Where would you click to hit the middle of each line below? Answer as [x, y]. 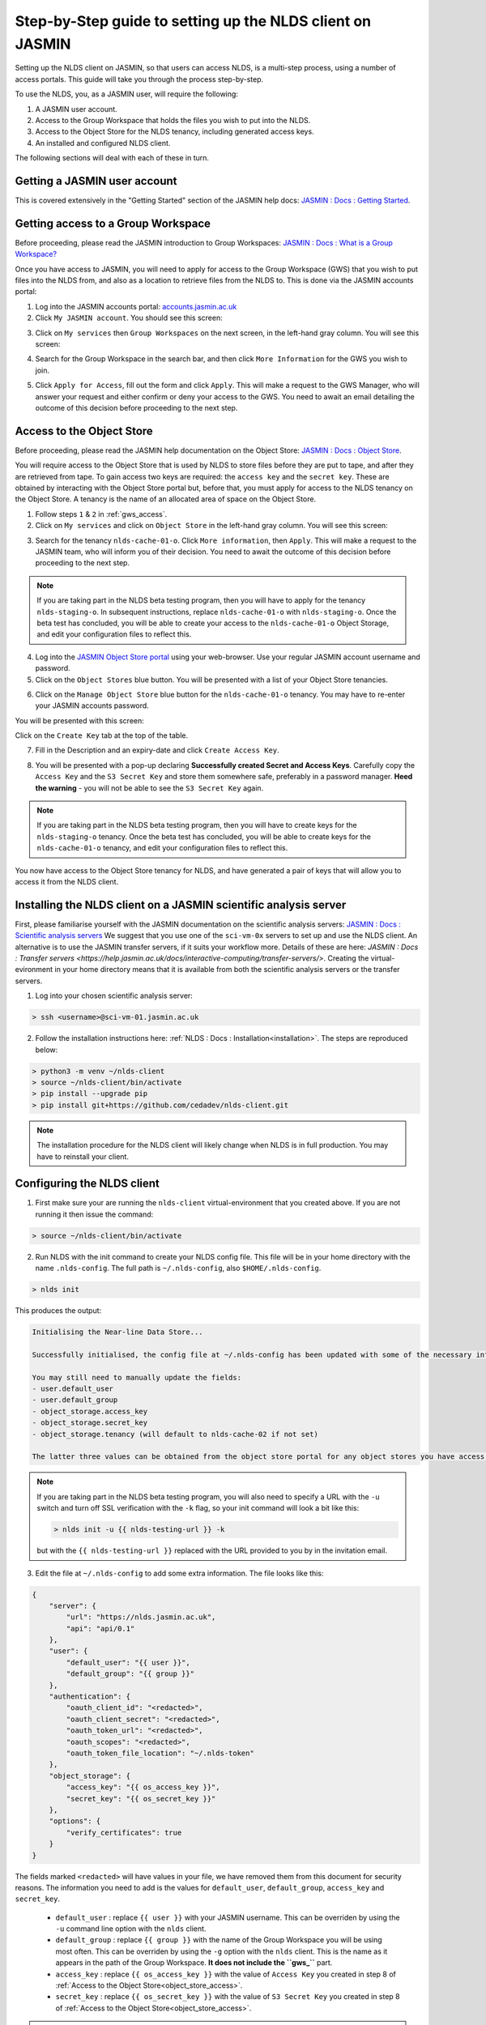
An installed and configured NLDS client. [103, 143]
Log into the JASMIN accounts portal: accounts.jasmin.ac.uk [136, 306]
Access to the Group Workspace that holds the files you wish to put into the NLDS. [173, 120]
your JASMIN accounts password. [92, 706]
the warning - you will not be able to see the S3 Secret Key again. [149, 788]
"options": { [75, 1821]
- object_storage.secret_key [90, 1423]
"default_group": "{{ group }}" [130, 1674]
